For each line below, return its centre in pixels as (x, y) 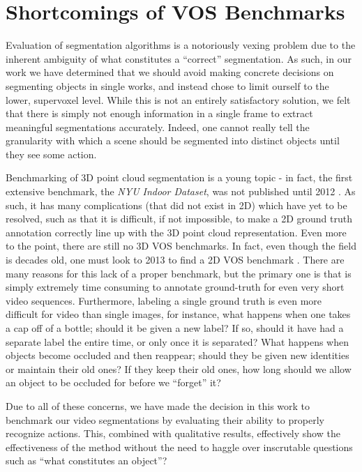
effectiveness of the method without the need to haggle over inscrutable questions (179, 447)
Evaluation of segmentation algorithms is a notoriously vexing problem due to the (181, 45)
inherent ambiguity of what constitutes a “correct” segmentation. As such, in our (179, 58)
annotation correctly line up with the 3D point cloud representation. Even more (176, 232)
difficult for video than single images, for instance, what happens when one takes (178, 314)
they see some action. (51, 154)
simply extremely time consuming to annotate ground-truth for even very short (175, 287)
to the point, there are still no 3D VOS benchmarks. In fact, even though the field (181, 246)
